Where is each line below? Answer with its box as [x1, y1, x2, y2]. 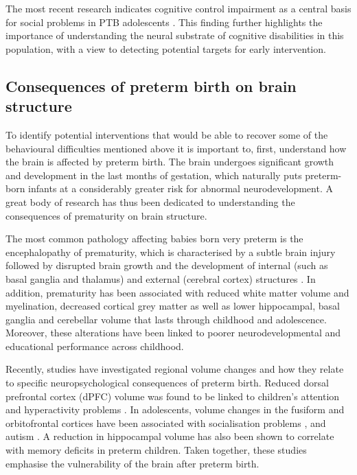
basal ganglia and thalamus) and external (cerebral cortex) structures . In [5, 271, 316, 286]
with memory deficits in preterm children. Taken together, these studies [5, 443, 307, 457]
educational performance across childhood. [5, 338, 184, 353]
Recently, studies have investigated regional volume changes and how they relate [5, 362, 344, 376]
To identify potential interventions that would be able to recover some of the [5, 127, 328, 141]
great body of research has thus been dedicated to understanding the [5, 194, 295, 209]
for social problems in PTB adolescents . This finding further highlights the [5, 14, 323, 29]
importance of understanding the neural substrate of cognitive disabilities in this [5, 28, 344, 43]
